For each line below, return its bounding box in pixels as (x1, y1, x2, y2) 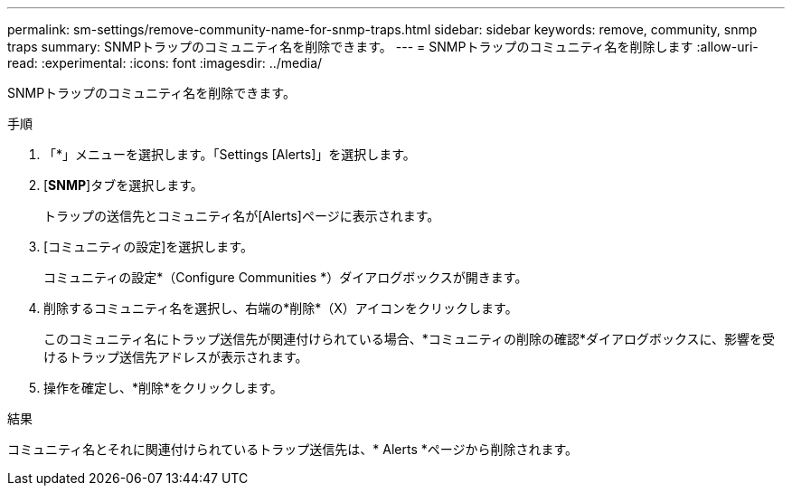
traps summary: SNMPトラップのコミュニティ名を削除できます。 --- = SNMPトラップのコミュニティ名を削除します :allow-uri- (7, 39, 759, 54)
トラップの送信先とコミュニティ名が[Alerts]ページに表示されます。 (43, 208, 440, 223)
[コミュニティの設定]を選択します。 (43, 239, 253, 254)
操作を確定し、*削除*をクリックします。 (43, 380, 283, 395)
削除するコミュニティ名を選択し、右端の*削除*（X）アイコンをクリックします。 (43, 300, 518, 316)
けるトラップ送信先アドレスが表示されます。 (43, 349, 308, 365)
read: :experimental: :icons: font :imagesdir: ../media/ (7, 55, 323, 71)
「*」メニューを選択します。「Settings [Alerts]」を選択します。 (43, 147, 416, 162)
